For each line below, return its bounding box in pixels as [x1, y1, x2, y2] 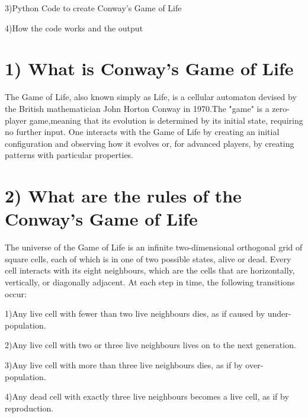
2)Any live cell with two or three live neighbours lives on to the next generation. [5, 339, 296, 351]
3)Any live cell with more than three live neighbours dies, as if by [5, 358, 243, 371]
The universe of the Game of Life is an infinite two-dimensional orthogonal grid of [5, 241, 303, 253]
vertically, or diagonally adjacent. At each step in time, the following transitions [5, 275, 295, 288]
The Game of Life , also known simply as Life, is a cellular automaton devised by [5, 91, 297, 103]
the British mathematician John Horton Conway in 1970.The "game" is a [5, 102, 269, 114]
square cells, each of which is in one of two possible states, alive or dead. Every [5, 252, 291, 265]
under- [267, 307, 291, 320]
